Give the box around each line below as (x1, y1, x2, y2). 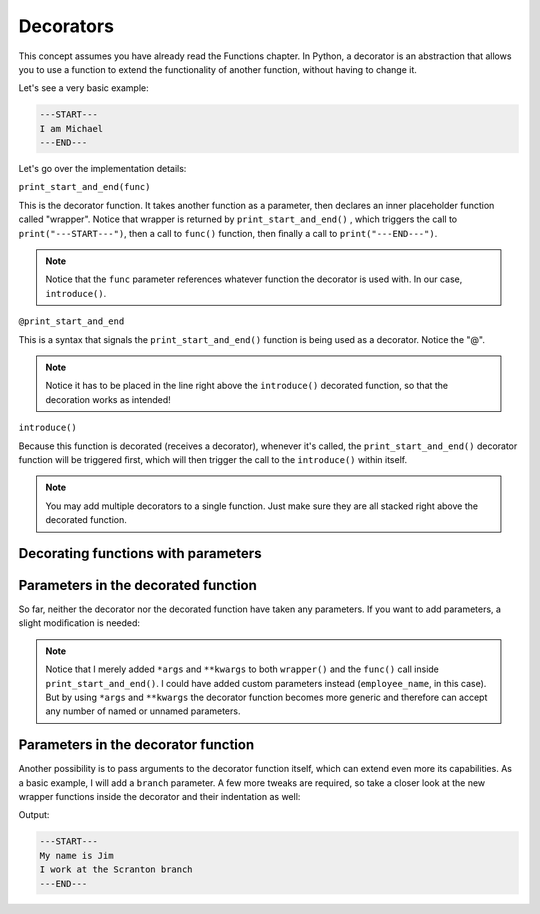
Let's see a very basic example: (18, 82, 149, 94)
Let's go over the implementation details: (18, 163, 187, 175)
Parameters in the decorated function (18, 576, 257, 594)
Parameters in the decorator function (18, 736, 255, 754)
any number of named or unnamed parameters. (45, 705, 241, 717)
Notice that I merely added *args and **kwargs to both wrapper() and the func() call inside (45, 663, 440, 675)
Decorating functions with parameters (18, 545, 262, 562)
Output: (18, 809, 50, 821)
